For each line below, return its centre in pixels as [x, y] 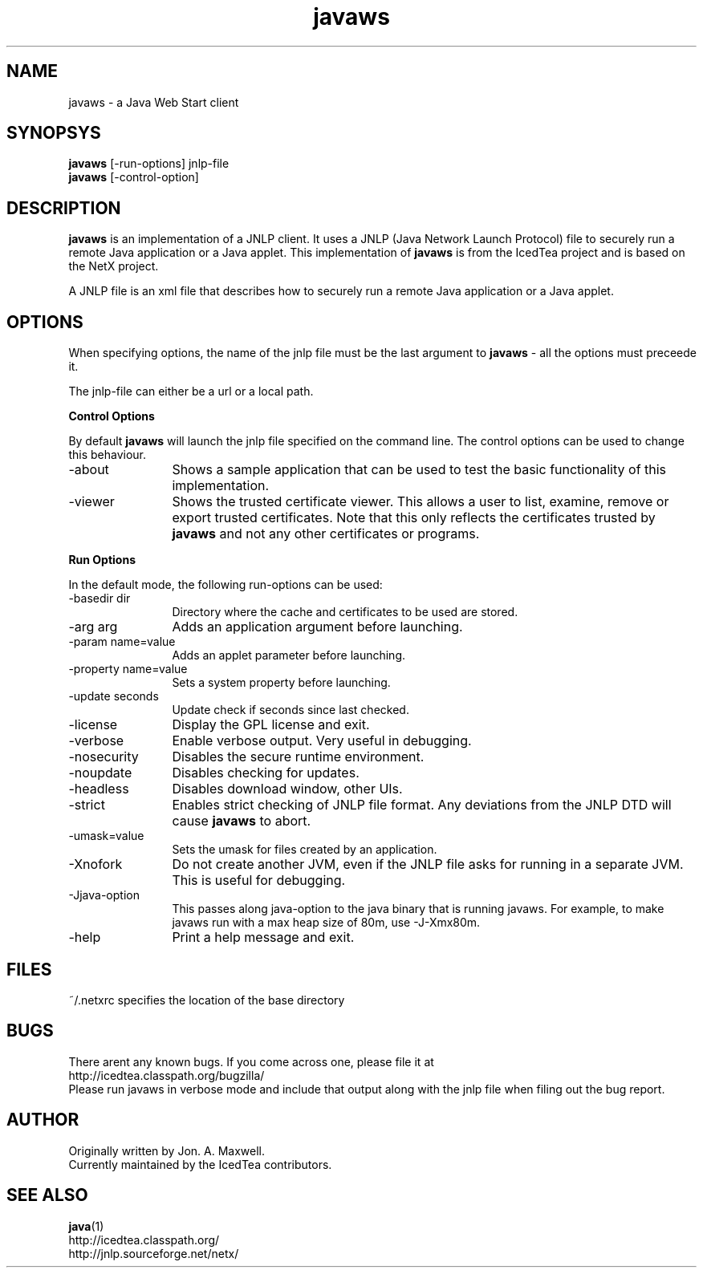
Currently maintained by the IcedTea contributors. [200, 1164]
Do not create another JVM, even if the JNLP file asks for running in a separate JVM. [428, 864]
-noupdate [100, 773]
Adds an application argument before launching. [317, 627]
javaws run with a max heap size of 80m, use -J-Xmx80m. [326, 923]
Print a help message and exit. [263, 937]
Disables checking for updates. [266, 773]
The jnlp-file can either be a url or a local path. [191, 392]
